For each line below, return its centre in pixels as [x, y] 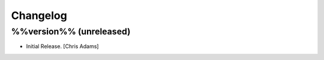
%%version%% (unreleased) [71, 31]
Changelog [39, 15]
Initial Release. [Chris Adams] [62, 46]
